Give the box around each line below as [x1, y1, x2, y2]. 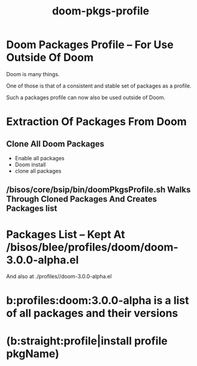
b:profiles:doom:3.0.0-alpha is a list [6, 294, 190, 307]
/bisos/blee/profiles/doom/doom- [6, 240, 178, 254]
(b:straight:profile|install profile [6, 334, 168, 347]
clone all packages [14, 167, 62, 175]
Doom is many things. [6, 70, 60, 77]
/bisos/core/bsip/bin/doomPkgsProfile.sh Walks [6, 185, 191, 195]
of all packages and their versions [6, 307, 178, 320]
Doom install [14, 161, 46, 168]
